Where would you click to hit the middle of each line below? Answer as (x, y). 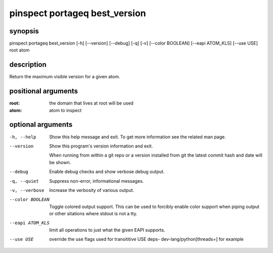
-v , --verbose (27, 190)
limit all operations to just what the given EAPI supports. (107, 230)
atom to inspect (65, 110)
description (28, 65)
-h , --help (23, 137)
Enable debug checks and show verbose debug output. (107, 172)
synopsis (24, 31)
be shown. (60, 162)
